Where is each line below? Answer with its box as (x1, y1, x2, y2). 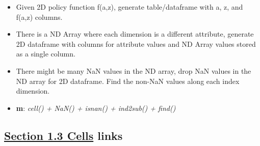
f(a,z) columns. (16, 11, 63, 22)
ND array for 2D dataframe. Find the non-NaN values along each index (16, 75, 240, 86)
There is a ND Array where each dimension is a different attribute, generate (16, 28, 254, 39)
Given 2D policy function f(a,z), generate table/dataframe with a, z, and (16, 2, 243, 12)
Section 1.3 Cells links (4, 127, 123, 143)
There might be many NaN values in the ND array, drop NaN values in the (16, 65, 251, 76)
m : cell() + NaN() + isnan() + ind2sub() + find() (16, 102, 176, 113)
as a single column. (16, 48, 75, 59)
